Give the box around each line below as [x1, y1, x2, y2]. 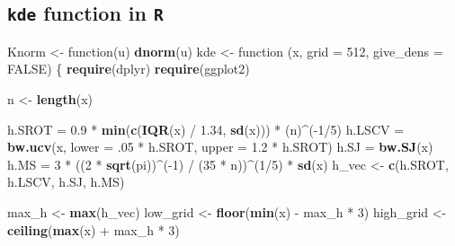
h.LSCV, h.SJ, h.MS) [7, 172, 125, 191]
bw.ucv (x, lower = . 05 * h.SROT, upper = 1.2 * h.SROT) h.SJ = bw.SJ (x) [7, 137, 433, 156]
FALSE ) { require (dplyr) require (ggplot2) [7, 59, 250, 78]
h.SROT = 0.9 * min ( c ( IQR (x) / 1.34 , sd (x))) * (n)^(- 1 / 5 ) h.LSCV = [7, 119, 405, 138]
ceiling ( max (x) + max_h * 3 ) [7, 220, 180, 239]
